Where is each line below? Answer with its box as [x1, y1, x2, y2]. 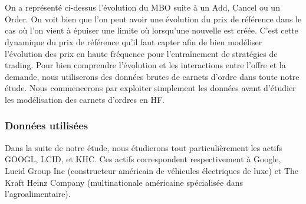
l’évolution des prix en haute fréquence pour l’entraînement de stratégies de [5, 47, 278, 59]
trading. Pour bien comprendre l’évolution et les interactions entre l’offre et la [5, 59, 286, 71]
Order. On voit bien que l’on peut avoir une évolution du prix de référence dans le [5, 12, 302, 25]
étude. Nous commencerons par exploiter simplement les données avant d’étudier [5, 82, 296, 94]
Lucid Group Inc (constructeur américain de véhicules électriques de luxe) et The [5, 164, 299, 176]
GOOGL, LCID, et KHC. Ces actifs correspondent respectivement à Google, [5, 153, 281, 165]
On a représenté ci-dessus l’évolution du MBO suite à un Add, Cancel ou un [5, 1, 280, 14]
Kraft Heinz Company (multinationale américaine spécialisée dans [5, 176, 243, 188]
